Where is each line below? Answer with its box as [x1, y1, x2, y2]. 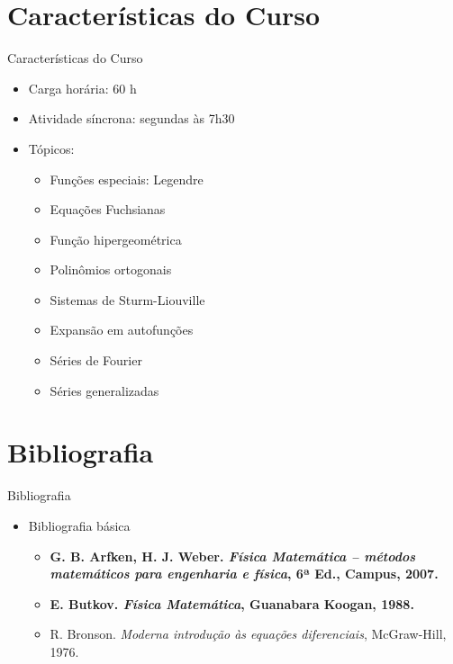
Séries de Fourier [50, 351, 142, 370]
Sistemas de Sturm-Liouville [50, 290, 205, 309]
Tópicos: [28, 139, 75, 157]
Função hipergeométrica [50, 229, 182, 248]
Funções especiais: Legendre [50, 169, 204, 188]
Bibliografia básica [28, 516, 131, 534]
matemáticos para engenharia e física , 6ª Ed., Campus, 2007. [50, 564, 439, 583]
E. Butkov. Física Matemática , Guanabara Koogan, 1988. [50, 594, 414, 613]
